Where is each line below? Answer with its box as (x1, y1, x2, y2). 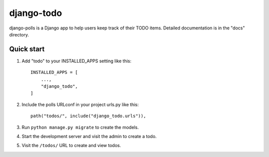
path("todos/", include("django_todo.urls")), (30, 113, 146, 119)
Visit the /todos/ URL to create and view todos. (21, 143, 122, 149)
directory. (9, 31, 29, 37)
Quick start (9, 45, 45, 53)
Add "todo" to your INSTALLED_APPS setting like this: (21, 58, 132, 64)
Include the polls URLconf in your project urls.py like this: (21, 101, 139, 107)
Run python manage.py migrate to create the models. (21, 124, 139, 130)
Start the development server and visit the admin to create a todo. (21, 133, 157, 139)
